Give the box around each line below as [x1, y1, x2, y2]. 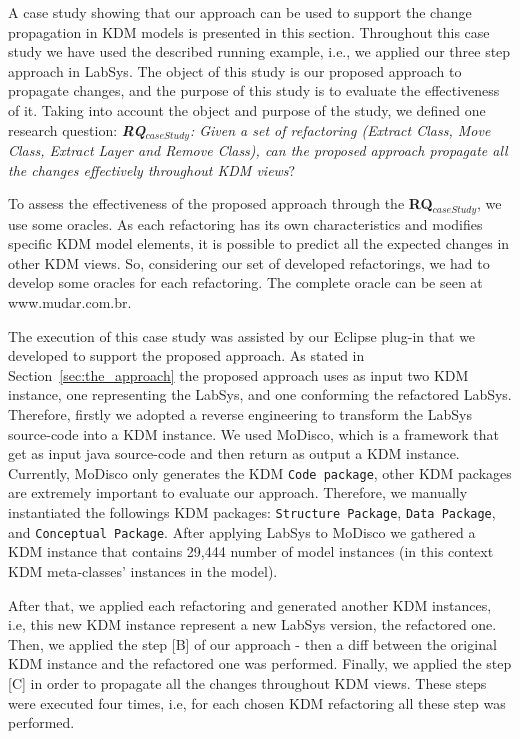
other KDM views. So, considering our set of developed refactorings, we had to [8, 252, 490, 273]
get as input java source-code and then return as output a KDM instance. [8, 443, 460, 464]
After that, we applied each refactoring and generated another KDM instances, [8, 594, 492, 615]
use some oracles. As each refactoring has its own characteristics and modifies [8, 213, 483, 234]
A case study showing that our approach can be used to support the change [8, 2, 472, 22]
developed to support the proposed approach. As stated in [8, 345, 365, 366]
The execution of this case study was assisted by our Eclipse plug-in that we [8, 325, 476, 346]
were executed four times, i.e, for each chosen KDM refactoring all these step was [8, 692, 506, 713]
